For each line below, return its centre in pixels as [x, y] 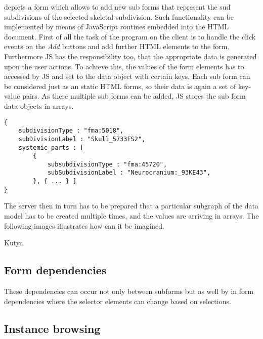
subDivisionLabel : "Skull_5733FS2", [82, 139]
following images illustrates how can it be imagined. [84, 225]
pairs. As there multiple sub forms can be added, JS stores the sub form [134, 96]
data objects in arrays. [39, 105]
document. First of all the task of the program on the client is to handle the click [130, 36]
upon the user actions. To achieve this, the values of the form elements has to [124, 66]
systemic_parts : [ [51, 147]
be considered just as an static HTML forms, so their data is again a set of [120, 86]
